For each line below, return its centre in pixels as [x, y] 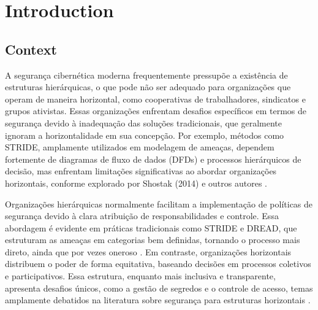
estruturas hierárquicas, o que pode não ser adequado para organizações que [148, 87]
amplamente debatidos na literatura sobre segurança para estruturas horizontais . [158, 300]
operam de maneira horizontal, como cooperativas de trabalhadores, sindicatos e [155, 99]
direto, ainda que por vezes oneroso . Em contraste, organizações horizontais [148, 251]
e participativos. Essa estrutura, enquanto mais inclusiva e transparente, [140, 276]
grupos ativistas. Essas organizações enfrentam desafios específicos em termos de [156, 111]
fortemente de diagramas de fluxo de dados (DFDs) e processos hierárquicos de [153, 159]
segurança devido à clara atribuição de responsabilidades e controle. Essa [142, 216]
